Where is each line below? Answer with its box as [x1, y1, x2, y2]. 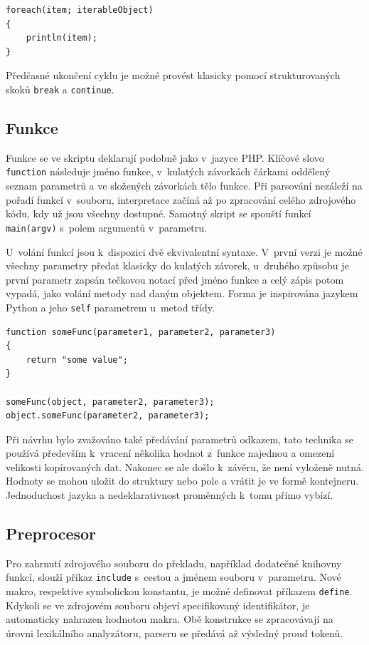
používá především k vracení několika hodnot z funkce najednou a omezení [6, 445, 335, 460]
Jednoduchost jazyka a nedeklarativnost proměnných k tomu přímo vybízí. [6, 487, 333, 502]
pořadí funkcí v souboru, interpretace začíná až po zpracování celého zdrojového [6, 192, 356, 207]
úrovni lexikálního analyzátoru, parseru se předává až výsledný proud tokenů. [6, 625, 343, 640]
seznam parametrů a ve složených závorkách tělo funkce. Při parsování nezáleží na [6, 178, 363, 193]
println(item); [26, 33, 97, 43]
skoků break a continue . [6, 81, 114, 96]
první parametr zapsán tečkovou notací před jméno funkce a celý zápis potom [6, 272, 344, 287]
